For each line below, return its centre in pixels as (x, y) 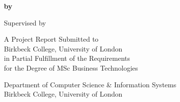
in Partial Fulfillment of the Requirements (67, 58)
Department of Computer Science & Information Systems (90, 84)
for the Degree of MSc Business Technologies (71, 67)
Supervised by (25, 22)
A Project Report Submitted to (51, 39)
